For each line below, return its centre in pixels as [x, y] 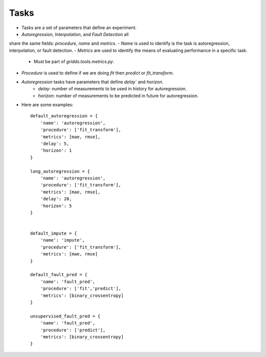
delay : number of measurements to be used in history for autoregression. [113, 89]
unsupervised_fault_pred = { [65, 316]
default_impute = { [54, 233]
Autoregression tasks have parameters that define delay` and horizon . [92, 82]
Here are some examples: [48, 105]
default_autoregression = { [64, 116]
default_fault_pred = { [59, 275]
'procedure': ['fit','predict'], [81, 289]
